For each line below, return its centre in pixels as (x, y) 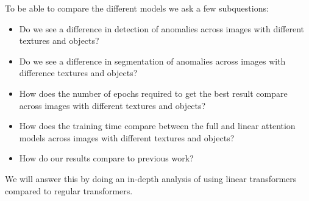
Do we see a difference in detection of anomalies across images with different (162, 28)
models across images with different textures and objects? (127, 137)
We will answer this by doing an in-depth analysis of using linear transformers (151, 178)
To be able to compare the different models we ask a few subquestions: (137, 8)
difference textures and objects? (78, 73)
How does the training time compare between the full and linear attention (157, 126)
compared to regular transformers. (69, 190)
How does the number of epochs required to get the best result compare (153, 93)
